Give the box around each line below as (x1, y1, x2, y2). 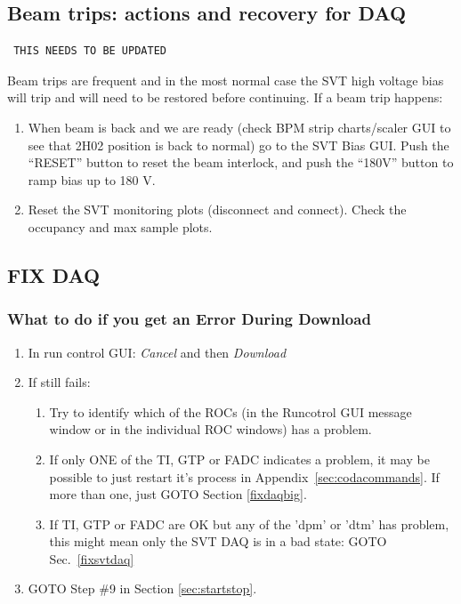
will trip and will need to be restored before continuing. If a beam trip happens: (7, 88, 443, 107)
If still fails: (28, 373, 91, 391)
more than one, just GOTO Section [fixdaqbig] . (49, 485, 307, 503)
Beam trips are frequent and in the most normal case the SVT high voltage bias (7, 70, 444, 89)
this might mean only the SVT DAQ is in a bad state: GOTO (49, 532, 387, 551)
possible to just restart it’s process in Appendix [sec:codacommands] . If (49, 467, 440, 486)
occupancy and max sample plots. (28, 217, 213, 236)
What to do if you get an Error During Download (7, 308, 371, 330)
